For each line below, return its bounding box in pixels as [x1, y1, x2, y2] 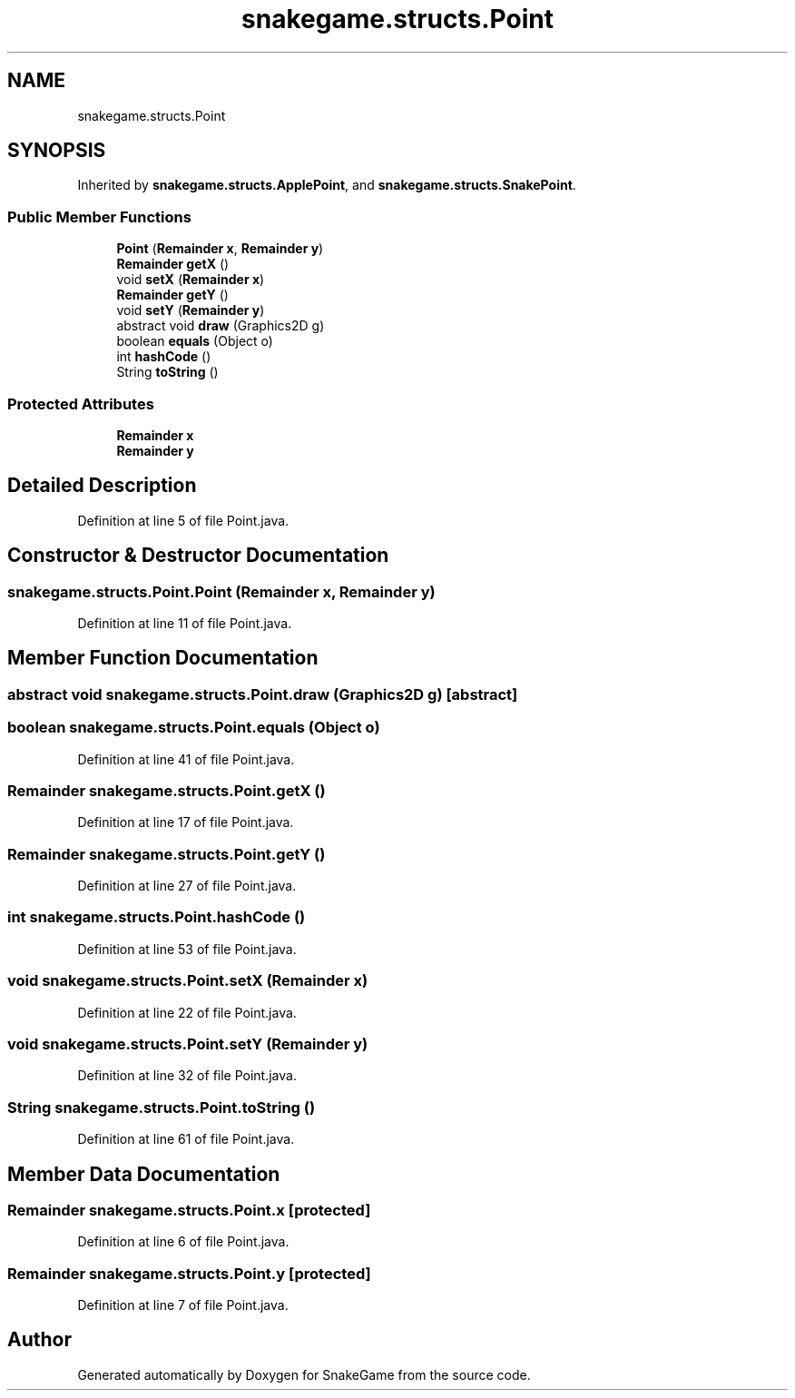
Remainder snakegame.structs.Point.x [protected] [7, 1200, 371, 1219]
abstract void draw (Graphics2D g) [116, 318, 325, 334]
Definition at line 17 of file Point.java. [77, 814, 294, 831]
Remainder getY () [116, 287, 229, 303]
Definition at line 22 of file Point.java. [77, 1004, 297, 1020]
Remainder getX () [116, 256, 230, 272]
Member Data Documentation [7, 1162, 280, 1186]
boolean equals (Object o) [116, 333, 273, 349]
